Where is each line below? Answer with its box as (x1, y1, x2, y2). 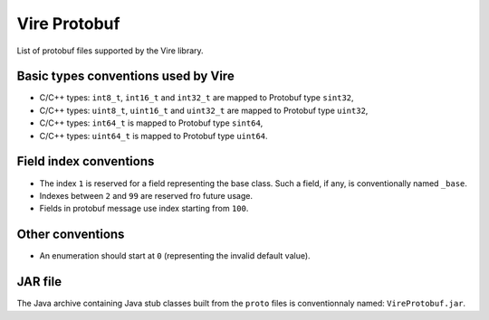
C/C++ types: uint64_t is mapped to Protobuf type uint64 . (39, 130, 268, 141)
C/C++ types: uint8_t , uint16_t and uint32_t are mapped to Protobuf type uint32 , (39, 105, 369, 116)
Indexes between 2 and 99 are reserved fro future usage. (39, 190, 254, 201)
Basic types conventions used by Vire (16, 69, 235, 84)
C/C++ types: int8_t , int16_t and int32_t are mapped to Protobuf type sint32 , (39, 92, 354, 103)
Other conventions (16, 227, 125, 242)
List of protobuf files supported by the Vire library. (16, 45, 204, 56)
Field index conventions (16, 154, 155, 169)
